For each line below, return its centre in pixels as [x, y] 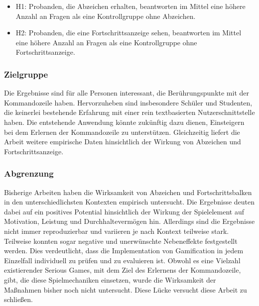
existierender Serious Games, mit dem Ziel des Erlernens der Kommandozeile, [123, 270]
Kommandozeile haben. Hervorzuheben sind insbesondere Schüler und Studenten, [128, 102]
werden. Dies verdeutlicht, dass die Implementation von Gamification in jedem [124, 251]
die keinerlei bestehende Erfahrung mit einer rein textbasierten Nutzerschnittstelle [129, 112]
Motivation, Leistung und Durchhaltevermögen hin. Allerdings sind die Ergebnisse [129, 221]
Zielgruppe [26, 74]
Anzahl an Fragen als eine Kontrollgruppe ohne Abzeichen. [106, 16]
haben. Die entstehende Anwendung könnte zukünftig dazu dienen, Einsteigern [124, 122]
